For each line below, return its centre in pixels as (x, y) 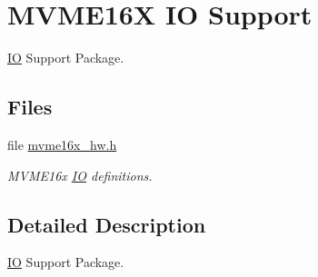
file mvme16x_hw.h (62, 144)
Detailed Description (107, 224)
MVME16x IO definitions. (80, 175)
